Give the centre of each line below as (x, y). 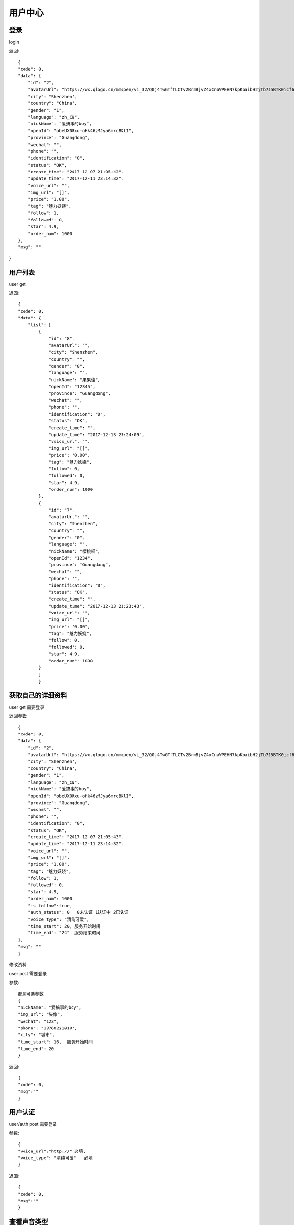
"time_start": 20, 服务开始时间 (64, 926)
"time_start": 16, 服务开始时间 (55, 1042)
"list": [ (39, 325)
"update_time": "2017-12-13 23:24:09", (97, 434)
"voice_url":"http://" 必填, (52, 1151)
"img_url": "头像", (40, 1015)
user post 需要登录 (28, 974)
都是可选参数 (31, 994)
